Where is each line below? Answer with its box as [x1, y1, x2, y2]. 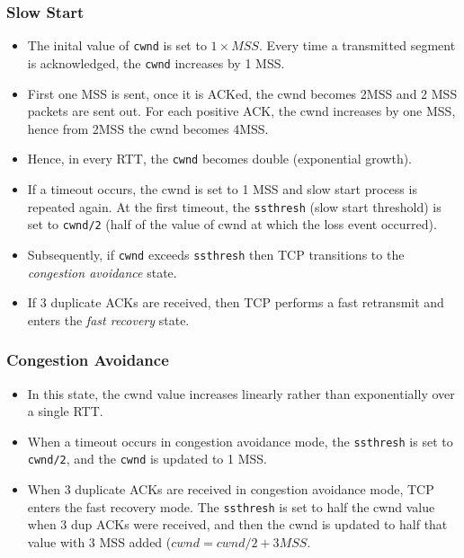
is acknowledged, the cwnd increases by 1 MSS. [27, 53, 285, 72]
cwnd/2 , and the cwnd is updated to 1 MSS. [27, 449, 267, 468]
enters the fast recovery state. [27, 310, 190, 329]
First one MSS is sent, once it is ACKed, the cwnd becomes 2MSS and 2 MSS [27, 84, 458, 102]
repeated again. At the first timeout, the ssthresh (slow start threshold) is [27, 197, 442, 216]
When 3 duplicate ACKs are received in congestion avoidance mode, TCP [27, 480, 434, 499]
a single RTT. [27, 402, 103, 421]
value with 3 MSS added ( [27, 532, 172, 551]
